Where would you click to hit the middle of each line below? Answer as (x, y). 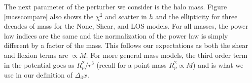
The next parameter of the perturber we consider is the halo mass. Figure (115, 6)
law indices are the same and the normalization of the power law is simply (116, 35)
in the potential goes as (39, 64)
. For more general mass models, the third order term (167, 55)
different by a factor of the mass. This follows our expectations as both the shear (126, 45)
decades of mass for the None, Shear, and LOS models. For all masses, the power (126, 26)
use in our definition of (38, 75)
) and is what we (218, 64)
